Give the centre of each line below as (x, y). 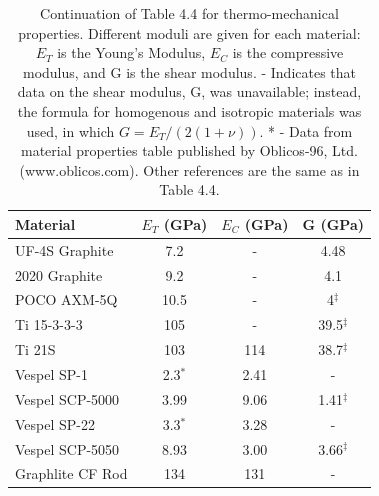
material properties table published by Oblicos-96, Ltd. (189, 150)
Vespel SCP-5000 (67, 398)
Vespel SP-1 (51, 374)
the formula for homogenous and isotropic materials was (189, 110)
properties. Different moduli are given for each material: (189, 32)
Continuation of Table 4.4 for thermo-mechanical (189, 13)
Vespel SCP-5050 (67, 448)
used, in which (70, 130)
